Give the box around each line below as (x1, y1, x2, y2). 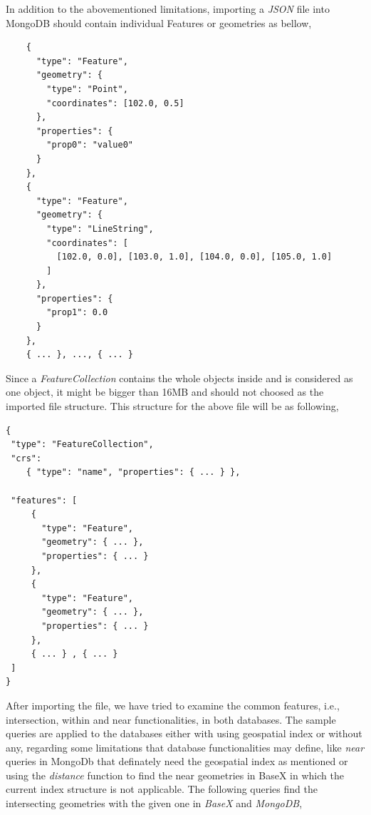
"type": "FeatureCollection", (11, 439, 154, 450)
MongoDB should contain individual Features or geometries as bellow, (6, 15, 312, 30)
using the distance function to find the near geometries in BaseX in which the (6, 767, 344, 782)
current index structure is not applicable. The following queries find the (6, 781, 318, 796)
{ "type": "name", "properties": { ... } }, (26, 467, 241, 478)
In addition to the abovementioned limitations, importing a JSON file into (6, 1, 330, 16)
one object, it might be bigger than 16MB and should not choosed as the (6, 384, 324, 399)
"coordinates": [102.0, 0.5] (46, 98, 184, 108)
